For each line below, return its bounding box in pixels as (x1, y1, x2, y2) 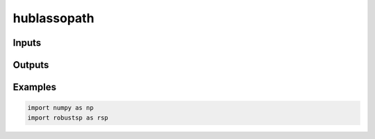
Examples (12, 81, 57, 93)
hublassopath (12, 10, 94, 26)
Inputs (12, 37, 42, 49)
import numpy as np (27, 104, 94, 112)
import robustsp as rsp (27, 113, 109, 122)
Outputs (12, 59, 49, 71)
